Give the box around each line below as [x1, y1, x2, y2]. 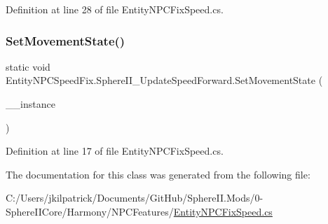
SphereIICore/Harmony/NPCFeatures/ [6, 204, 174, 218]
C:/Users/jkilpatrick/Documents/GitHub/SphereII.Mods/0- [6, 190, 264, 205]
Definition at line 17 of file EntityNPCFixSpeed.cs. [6, 143, 224, 158]
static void [6, 59, 50, 73]
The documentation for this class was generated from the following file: [6, 167, 310, 181]
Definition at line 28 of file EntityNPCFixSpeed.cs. [6, 2, 224, 16]
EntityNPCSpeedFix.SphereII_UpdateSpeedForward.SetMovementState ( [6, 73, 323, 87]
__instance [6, 97, 55, 111]
